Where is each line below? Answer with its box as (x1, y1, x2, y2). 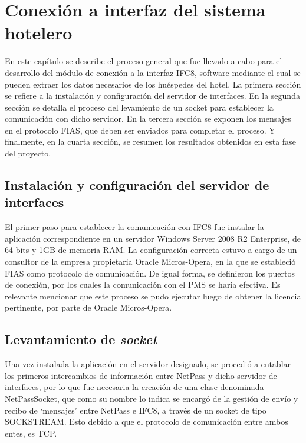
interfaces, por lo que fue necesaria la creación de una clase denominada (5, 381, 264, 393)
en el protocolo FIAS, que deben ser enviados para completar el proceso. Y (5, 124, 275, 136)
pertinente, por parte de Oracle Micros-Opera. (5, 301, 172, 314)
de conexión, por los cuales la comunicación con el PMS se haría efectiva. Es (5, 278, 281, 291)
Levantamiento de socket (5, 330, 157, 348)
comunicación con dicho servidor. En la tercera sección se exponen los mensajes (5, 112, 291, 125)
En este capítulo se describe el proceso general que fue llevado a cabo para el (5, 55, 282, 67)
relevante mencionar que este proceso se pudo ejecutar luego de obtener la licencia (5, 289, 301, 302)
